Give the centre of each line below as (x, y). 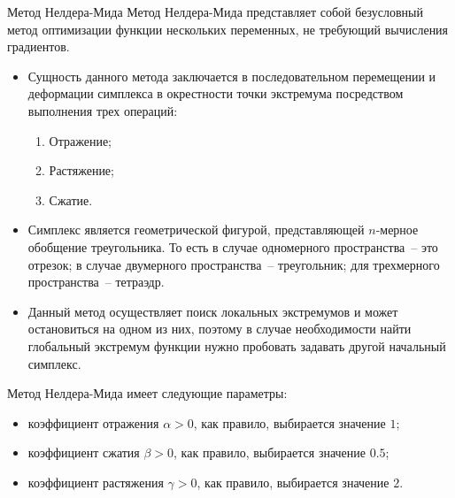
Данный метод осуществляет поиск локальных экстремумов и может (213, 311)
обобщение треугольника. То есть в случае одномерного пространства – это (233, 246)
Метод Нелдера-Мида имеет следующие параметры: (147, 393)
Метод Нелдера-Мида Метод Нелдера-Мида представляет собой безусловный (215, 11)
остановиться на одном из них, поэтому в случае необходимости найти (220, 329)
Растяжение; (81, 170)
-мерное (397, 230)
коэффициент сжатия (84, 452)
